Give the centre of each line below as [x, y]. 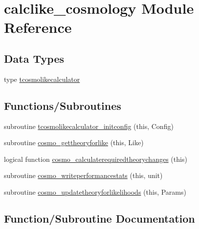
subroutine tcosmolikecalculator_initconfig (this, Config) [89, 126]
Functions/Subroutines [63, 105]
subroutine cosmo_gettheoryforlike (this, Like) [74, 142]
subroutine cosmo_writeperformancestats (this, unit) [83, 175]
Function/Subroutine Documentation [99, 218]
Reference [38, 27]
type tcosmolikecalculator [42, 79]
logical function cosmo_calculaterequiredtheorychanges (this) [96, 159]
